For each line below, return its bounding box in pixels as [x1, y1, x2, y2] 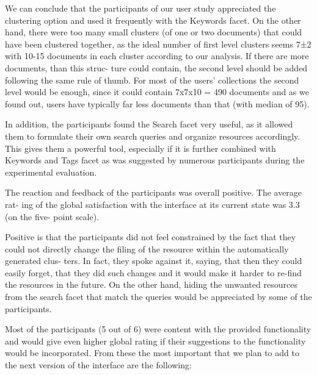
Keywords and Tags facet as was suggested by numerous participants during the [5, 154, 305, 166]
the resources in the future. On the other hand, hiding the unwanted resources [5, 278, 297, 291]
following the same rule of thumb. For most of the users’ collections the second [5, 73, 299, 86]
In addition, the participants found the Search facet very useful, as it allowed [5, 118, 293, 130]
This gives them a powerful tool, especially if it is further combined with [5, 141, 276, 154]
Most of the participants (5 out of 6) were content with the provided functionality [5, 323, 312, 335]
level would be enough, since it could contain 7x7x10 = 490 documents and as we [5, 85, 309, 98]
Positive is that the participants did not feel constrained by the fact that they [5, 230, 296, 243]
